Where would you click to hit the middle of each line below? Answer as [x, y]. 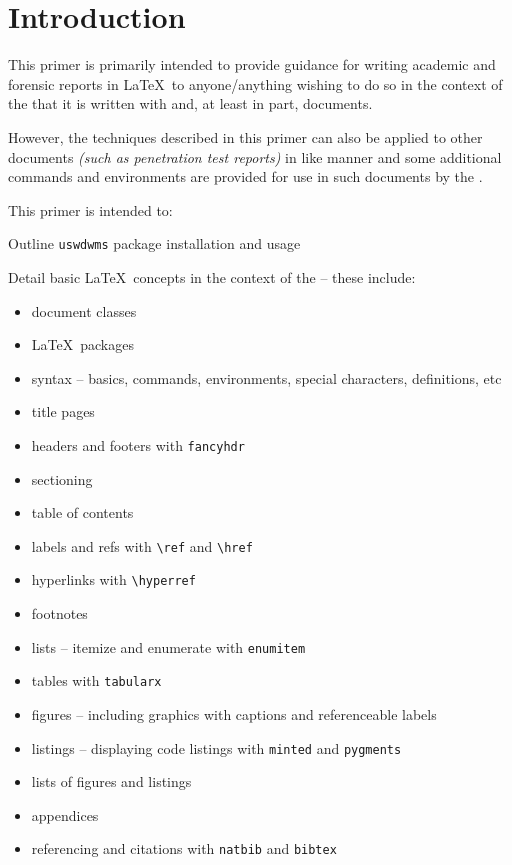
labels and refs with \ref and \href [142, 545]
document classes [84, 310]
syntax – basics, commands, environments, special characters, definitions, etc [266, 377]
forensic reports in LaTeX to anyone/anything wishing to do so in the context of [255, 83]
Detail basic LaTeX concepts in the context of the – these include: [212, 276]
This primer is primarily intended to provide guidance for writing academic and [252, 64]
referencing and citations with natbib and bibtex [184, 848]
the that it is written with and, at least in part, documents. [190, 103]
